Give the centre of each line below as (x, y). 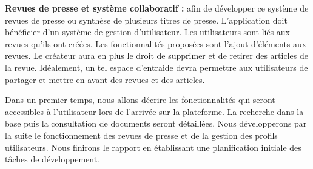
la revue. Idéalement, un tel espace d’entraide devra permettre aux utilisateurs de (156, 67)
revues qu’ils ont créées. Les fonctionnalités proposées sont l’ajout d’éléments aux (156, 43)
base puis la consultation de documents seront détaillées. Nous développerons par (156, 123)
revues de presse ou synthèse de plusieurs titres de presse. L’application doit (146, 20)
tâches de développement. (52, 159)
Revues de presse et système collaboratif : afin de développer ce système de (157, 8)
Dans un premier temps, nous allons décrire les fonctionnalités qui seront (140, 100)
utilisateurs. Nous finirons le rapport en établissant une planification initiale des (153, 147)
